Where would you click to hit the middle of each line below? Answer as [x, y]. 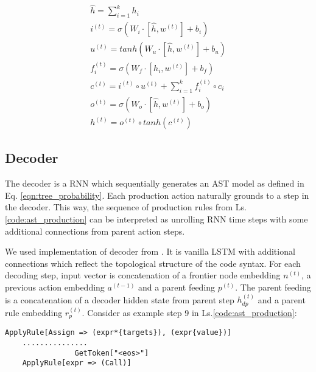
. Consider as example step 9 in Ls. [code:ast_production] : [189, 312]
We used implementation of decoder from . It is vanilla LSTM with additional [150, 251]
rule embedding [34, 312]
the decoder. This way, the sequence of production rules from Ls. [126, 207]
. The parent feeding [273, 287]
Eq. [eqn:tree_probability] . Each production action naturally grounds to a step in [157, 195]
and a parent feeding [177, 287]
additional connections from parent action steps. [95, 231]
